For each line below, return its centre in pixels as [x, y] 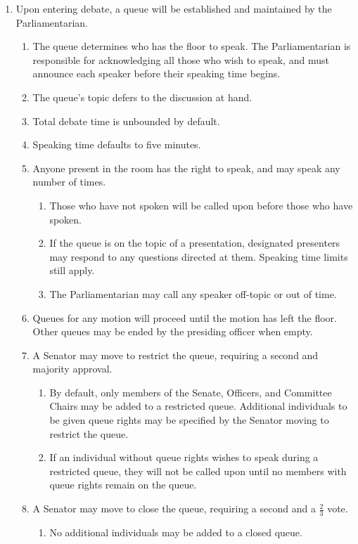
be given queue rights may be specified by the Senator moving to [189, 420]
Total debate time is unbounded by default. [126, 121]
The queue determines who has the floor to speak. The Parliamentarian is [192, 46]
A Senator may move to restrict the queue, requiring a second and [175, 355]
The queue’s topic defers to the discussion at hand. [142, 97]
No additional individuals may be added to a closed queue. [176, 532]
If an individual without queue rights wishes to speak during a [184, 457]
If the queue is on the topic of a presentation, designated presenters [195, 243]
